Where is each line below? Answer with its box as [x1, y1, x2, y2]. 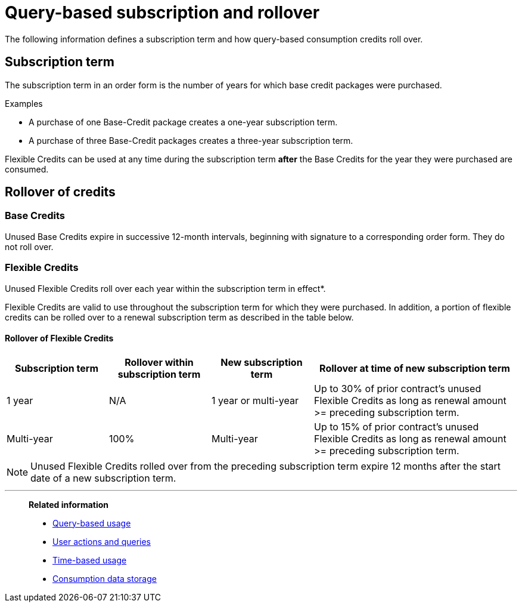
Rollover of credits [5, 184, 116, 200]
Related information [29, 499, 109, 510]
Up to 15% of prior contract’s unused [314, 420, 479, 433]
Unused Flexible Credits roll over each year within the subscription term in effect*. [5, 283, 326, 294]
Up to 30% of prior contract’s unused [314, 382, 481, 395]
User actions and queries [52, 536, 151, 547]
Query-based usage [52, 517, 131, 528]
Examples [5, 98, 43, 109]
